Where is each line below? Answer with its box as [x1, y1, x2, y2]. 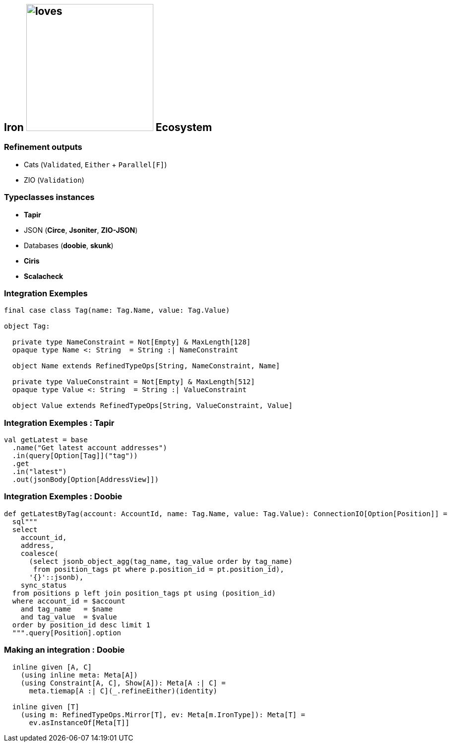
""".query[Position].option [12, 628, 122, 637]
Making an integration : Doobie [4, 645, 125, 655]
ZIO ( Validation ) [24, 175, 84, 184]
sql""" [12, 517, 38, 526]
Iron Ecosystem [4, 121, 212, 134]
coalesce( [20, 549, 59, 557]
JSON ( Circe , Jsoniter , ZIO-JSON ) [24, 225, 138, 234]
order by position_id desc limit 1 [12, 620, 151, 629]
